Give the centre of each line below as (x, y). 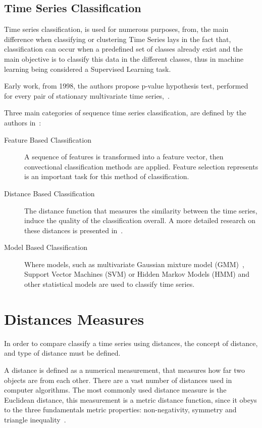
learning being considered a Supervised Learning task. (88, 69)
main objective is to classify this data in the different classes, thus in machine (124, 58)
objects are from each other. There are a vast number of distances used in (118, 380)
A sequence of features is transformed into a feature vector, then (124, 157)
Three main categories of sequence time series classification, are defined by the (125, 113)
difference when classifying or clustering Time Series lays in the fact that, (118, 39)
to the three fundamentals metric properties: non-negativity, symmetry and (120, 410)
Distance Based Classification (49, 193)
